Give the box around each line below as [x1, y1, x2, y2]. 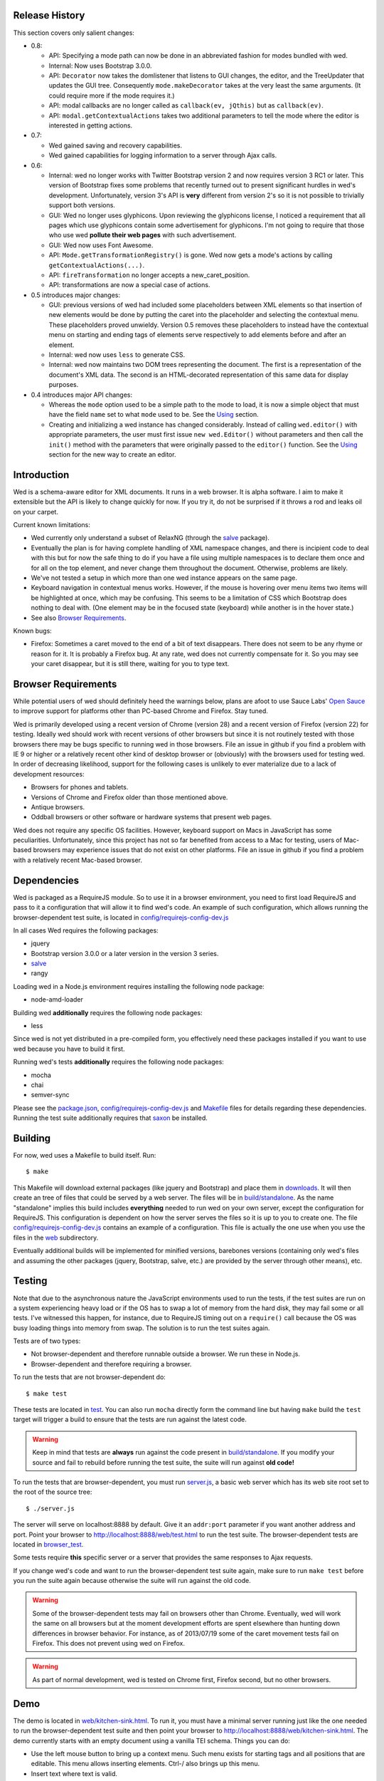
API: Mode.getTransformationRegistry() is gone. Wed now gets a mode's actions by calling [48, 251, 333, 259]
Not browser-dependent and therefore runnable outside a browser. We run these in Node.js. [31, 1350, 300, 1359]
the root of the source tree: [13, 1487, 92, 1496]
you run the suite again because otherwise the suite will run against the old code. [13, 1577, 252, 1585]
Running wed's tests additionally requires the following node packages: [13, 1058, 224, 1066]
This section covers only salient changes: [13, 28, 135, 37]
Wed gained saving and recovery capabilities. [48, 141, 183, 150]
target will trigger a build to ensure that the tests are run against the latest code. [13, 1415, 247, 1424]
